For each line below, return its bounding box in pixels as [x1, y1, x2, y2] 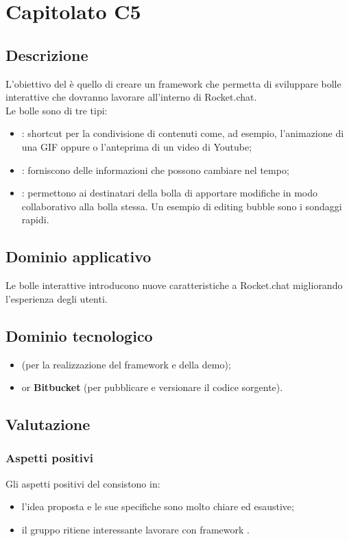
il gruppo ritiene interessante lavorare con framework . [21, 522, 250, 536]
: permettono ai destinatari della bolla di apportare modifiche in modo [21, 186, 317, 200]
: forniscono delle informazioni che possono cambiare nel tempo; [21, 162, 289, 177]
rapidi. [21, 212, 49, 227]
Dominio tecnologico [5, 325, 153, 346]
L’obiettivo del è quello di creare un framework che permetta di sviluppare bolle [5, 76, 341, 90]
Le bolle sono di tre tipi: [5, 103, 108, 117]
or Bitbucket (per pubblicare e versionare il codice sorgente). [21, 380, 283, 394]
